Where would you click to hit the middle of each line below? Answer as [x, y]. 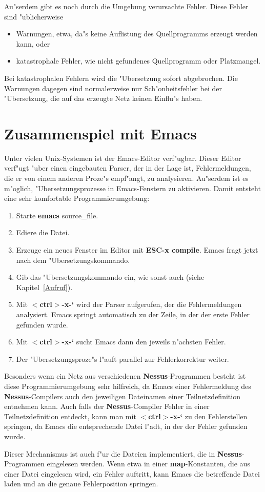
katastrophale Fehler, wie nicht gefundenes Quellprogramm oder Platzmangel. [138, 61]
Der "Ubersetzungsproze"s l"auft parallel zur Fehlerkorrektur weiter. [123, 358]
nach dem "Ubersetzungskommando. [73, 260]
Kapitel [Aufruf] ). [44, 287]
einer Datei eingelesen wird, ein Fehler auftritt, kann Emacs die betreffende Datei [132, 473]
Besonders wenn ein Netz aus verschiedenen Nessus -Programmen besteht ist [125, 376]
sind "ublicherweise [34, 16]
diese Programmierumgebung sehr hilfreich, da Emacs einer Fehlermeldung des [128, 386]
